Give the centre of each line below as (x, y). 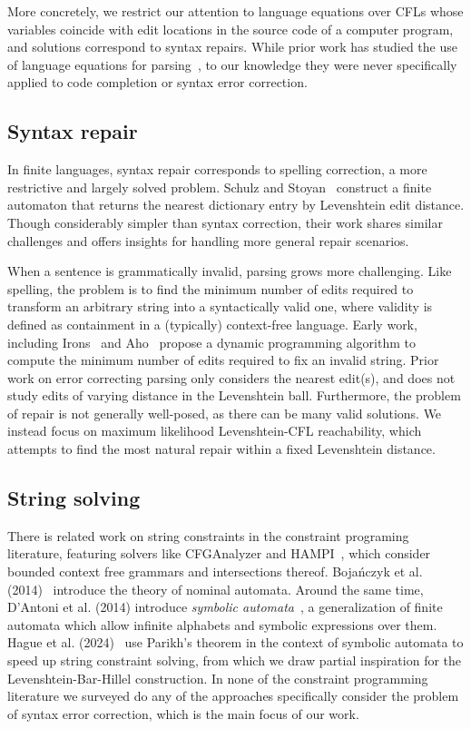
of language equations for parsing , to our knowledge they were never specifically (232, 64)
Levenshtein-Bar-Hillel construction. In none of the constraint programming (218, 678)
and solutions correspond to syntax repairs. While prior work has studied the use (232, 47)
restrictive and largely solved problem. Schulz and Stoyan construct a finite (220, 187)
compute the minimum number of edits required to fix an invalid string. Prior (223, 360)
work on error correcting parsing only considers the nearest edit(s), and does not (231, 377)
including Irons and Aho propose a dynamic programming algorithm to (211, 342)
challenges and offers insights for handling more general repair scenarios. (208, 240)
